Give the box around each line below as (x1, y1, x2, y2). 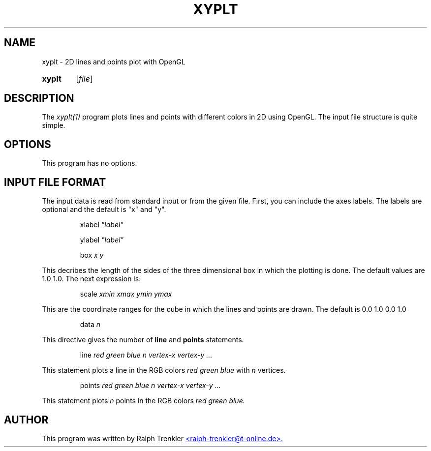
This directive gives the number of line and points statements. (42, 335, 244, 344)
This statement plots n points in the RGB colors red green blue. (42, 396, 245, 405)
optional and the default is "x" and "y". (42, 205, 166, 214)
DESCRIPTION (4, 92, 74, 105)
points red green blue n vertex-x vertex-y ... (80, 381, 221, 390)
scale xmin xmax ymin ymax (80, 290, 172, 299)
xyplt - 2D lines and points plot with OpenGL (42, 57, 185, 66)
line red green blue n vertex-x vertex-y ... (80, 351, 213, 360)
